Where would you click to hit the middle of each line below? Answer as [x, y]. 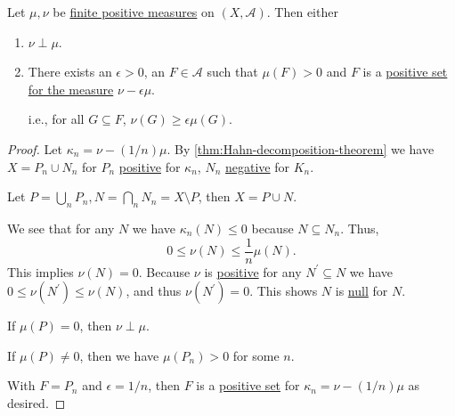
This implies [41, 271]
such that [232, 72]
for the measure [71, 89]
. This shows [284, 291]
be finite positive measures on [134, 12]
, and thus [154, 291]
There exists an [70, 72]
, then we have [119, 355]
